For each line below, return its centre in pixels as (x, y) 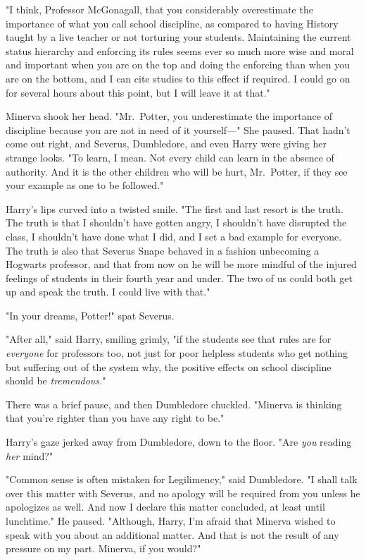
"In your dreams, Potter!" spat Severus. (90, 315)
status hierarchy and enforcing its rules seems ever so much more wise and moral (180, 50)
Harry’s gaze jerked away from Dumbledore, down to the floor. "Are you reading (179, 442)
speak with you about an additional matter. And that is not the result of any (172, 534)
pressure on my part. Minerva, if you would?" (103, 548)
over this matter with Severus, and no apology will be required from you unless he (183, 493)
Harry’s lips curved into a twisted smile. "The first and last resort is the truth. (175, 208)
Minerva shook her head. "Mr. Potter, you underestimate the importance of (169, 116)
